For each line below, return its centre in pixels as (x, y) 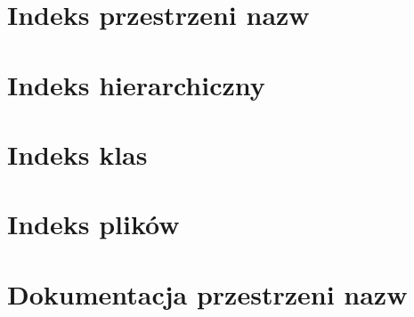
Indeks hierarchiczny (136, 84)
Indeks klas (77, 154)
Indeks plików (93, 224)
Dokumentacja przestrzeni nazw (207, 293)
